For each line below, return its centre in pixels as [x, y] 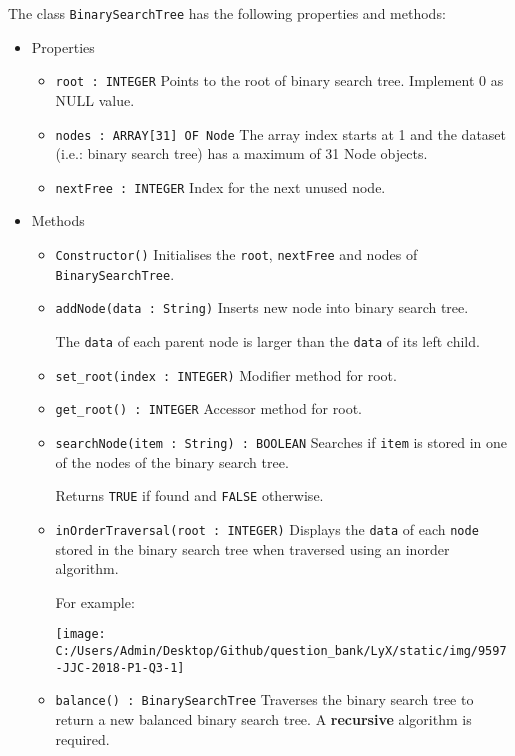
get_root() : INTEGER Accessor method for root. [208, 408]
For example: [95, 601]
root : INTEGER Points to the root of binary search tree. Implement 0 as [279, 80]
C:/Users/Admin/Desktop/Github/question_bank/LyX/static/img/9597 [281, 650]
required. [82, 738]
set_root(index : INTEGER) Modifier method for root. [226, 374]
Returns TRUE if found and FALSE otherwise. [189, 495]
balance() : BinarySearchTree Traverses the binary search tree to [264, 699]
